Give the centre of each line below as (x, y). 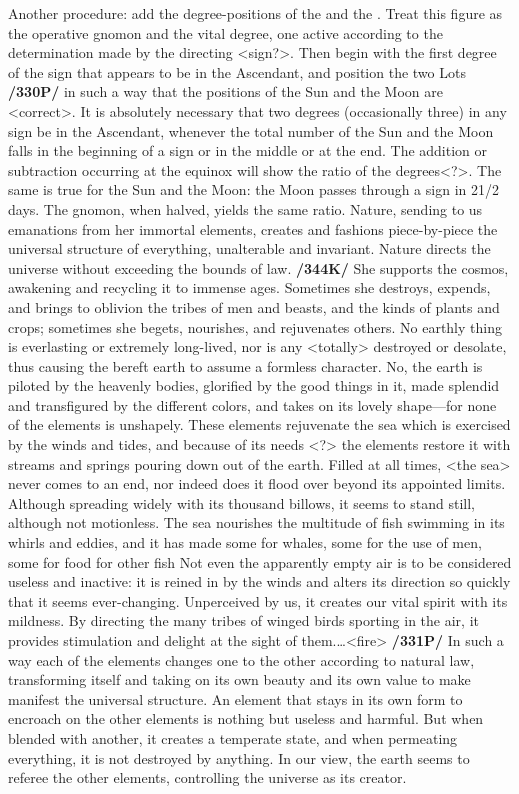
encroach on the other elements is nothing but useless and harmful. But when (246, 718)
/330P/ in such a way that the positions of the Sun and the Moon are (225, 91)
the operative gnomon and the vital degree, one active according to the (225, 32)
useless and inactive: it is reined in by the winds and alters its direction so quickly (259, 581)
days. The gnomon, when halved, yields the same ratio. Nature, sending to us (245, 208)
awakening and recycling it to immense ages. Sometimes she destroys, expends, (249, 287)
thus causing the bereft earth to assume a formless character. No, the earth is (245, 365)
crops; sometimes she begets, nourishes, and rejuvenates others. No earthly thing (255, 326)
